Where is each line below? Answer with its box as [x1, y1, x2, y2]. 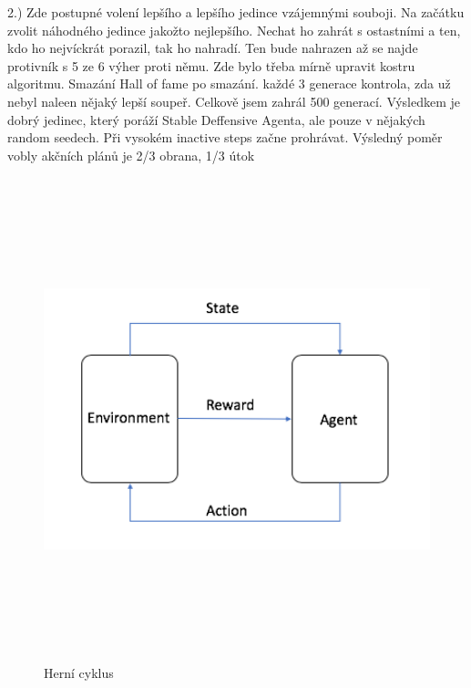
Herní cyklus [44, 663, 114, 683]
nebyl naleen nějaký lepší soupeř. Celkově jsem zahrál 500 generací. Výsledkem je [7, 91, 460, 110]
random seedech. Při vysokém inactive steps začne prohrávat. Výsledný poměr [7, 128, 443, 147]
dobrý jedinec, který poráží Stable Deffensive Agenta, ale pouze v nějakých [7, 109, 425, 129]
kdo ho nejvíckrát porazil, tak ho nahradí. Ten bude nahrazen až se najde [7, 38, 418, 57]
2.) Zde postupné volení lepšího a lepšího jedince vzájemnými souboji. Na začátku [7, 3, 465, 21]
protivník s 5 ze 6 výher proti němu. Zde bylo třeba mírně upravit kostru [7, 56, 415, 75]
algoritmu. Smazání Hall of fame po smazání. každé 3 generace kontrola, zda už [7, 74, 451, 93]
